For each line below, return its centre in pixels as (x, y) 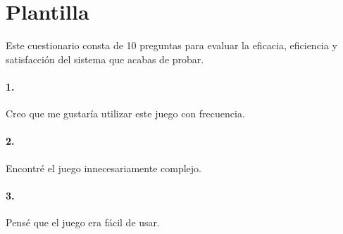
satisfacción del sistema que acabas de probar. (105, 59)
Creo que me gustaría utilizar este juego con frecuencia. (125, 113)
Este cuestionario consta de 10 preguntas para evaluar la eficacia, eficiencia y (171, 45)
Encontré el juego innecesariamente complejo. (104, 168)
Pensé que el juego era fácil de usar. (83, 222)
